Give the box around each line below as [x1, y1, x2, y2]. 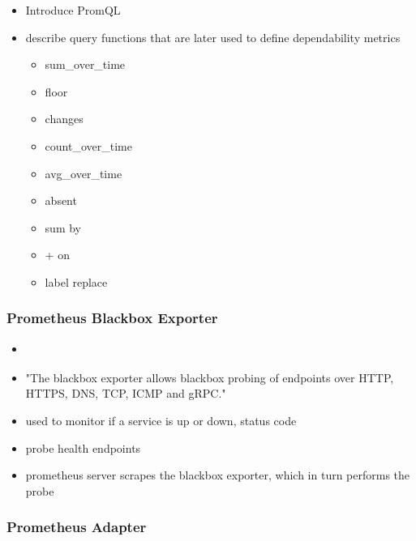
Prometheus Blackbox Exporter [6, 308, 218, 328]
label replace [45, 273, 108, 290]
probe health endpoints [25, 439, 141, 456]
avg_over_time [45, 164, 122, 181]
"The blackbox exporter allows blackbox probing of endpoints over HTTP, [25, 368, 394, 386]
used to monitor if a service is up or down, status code [25, 411, 297, 428]
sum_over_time [45, 56, 126, 73]
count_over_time [45, 137, 132, 154]
